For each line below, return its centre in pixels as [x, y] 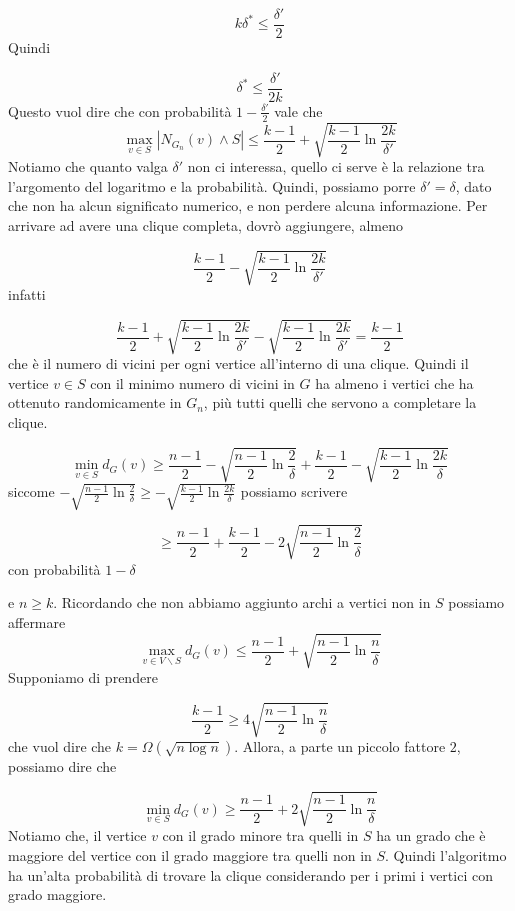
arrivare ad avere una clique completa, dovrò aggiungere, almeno [205, 224]
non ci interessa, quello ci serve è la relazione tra [336, 166]
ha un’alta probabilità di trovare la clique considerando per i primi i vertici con [250, 874]
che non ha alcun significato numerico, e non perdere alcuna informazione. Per [248, 205]
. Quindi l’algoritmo [446, 855]
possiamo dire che [62, 766]
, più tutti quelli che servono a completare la [340, 402]
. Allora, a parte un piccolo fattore [340, 746]
